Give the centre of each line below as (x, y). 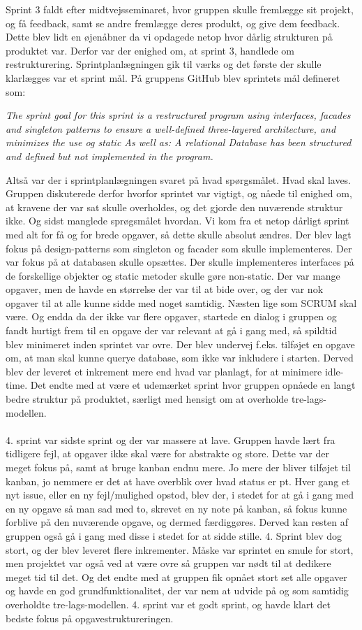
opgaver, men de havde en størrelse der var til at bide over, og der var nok (165, 289)
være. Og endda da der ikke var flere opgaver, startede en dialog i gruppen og (171, 316)
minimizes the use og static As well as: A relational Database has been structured (179, 142)
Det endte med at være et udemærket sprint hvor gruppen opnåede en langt (193, 385)
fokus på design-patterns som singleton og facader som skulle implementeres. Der (179, 248)
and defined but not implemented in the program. (110, 156)
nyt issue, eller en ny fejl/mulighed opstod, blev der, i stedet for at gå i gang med (180, 495)
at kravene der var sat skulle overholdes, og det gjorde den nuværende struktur (174, 207)
